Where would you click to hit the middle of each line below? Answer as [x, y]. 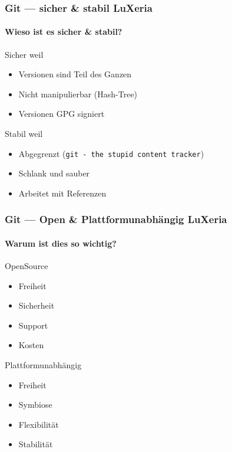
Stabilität [36, 444]
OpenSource [26, 266]
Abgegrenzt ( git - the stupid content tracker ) [111, 153]
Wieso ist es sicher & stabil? [64, 32]
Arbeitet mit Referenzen [62, 193]
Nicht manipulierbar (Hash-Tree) [78, 94]
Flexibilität [39, 424]
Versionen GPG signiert [62, 114]
